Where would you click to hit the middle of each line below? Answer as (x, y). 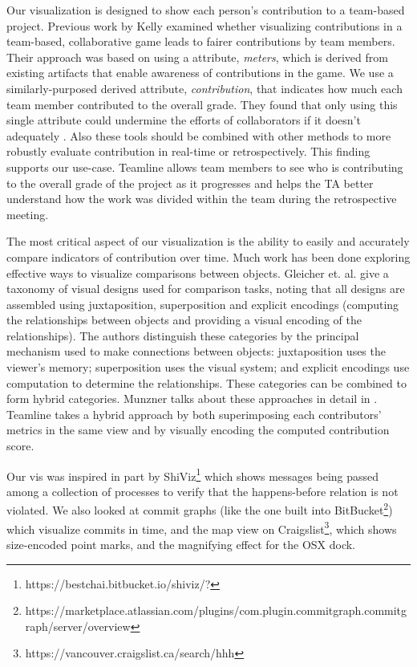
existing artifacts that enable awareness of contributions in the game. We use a (200, 73)
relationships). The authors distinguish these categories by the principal (183, 335)
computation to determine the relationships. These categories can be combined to (206, 382)
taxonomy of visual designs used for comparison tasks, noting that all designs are (206, 289)
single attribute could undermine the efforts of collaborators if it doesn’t (184, 120)
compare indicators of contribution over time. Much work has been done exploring (208, 256)
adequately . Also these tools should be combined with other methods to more (199, 135)
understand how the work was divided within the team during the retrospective (202, 199)
